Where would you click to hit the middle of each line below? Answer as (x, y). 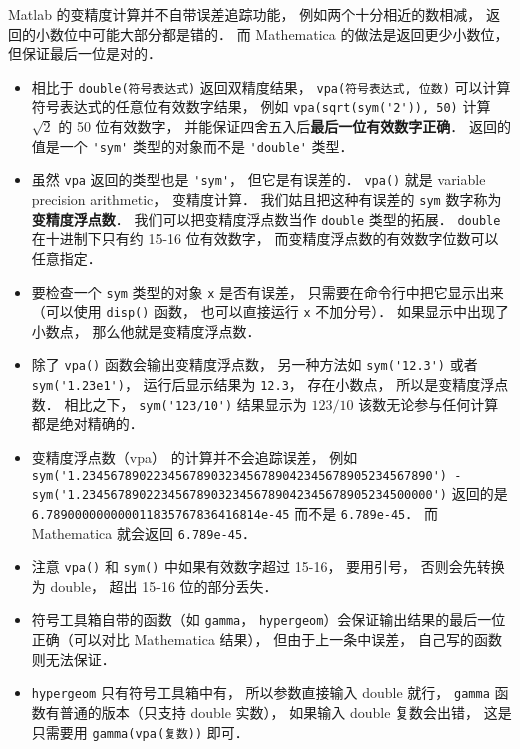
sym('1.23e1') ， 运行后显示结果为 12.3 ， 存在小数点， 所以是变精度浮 (263, 384)
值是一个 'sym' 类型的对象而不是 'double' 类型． (192, 145)
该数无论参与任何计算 (428, 403)
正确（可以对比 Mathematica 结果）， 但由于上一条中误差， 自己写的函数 (266, 639)
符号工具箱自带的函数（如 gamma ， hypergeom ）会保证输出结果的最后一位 (268, 619)
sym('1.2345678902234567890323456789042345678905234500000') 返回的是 (269, 493)
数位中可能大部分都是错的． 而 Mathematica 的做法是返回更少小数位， (279, 33)
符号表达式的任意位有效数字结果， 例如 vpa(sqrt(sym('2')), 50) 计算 (261, 106)
